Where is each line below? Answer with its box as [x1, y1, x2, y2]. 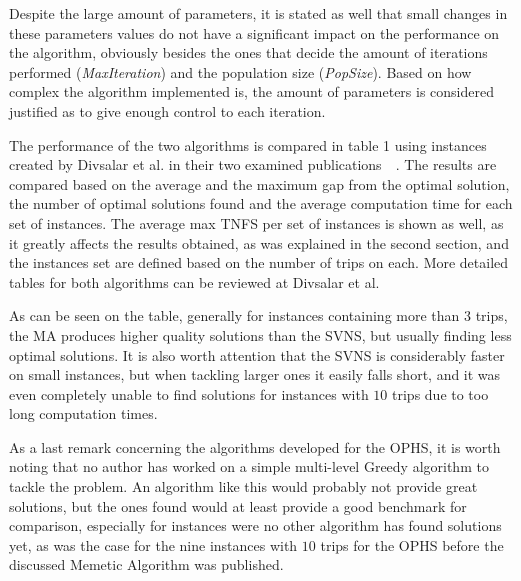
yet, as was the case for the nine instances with [9, 534, 298, 555]
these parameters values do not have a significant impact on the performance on [9, 22, 500, 43]
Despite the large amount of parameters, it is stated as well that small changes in [9, 3, 508, 23]
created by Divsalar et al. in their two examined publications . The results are [9, 154, 497, 175]
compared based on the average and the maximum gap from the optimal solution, [9, 173, 510, 194]
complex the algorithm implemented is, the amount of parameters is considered [9, 81, 494, 102]
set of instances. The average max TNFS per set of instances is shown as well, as [9, 212, 504, 233]
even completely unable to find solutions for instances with [9, 383, 369, 404]
